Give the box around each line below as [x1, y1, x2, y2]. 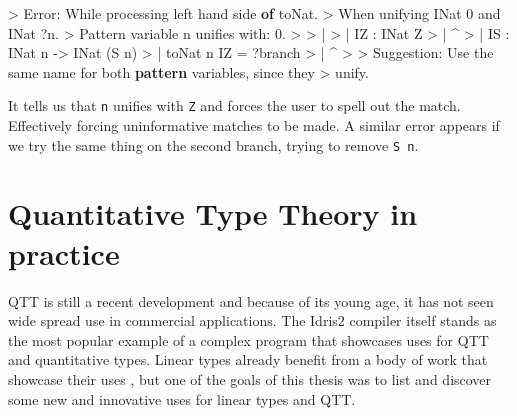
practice [8, 232, 120, 273]
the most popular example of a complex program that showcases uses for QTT [8, 329, 489, 350]
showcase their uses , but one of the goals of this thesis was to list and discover [8, 368, 492, 389]
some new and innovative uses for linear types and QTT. [8, 388, 356, 409]
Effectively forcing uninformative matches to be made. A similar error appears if [8, 115, 500, 136]
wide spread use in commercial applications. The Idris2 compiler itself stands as [8, 310, 497, 331]
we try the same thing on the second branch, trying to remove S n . [8, 134, 419, 155]
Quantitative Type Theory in [8, 193, 418, 234]
